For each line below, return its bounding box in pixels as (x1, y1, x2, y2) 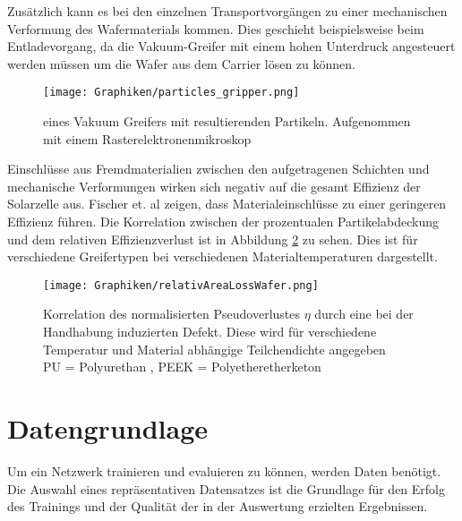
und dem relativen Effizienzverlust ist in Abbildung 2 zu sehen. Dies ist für (7, 229, 418, 248)
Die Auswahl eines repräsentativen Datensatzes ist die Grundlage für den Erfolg (7, 479, 446, 498)
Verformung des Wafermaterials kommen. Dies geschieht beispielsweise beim (7, 19, 424, 38)
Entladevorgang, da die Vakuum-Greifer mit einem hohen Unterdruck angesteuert (7, 37, 456, 56)
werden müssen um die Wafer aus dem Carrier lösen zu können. (7, 54, 355, 73)
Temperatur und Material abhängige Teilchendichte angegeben (43, 339, 386, 358)
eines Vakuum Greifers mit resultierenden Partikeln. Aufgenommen (43, 112, 411, 131)
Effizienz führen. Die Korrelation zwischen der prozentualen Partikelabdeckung (7, 212, 439, 230)
